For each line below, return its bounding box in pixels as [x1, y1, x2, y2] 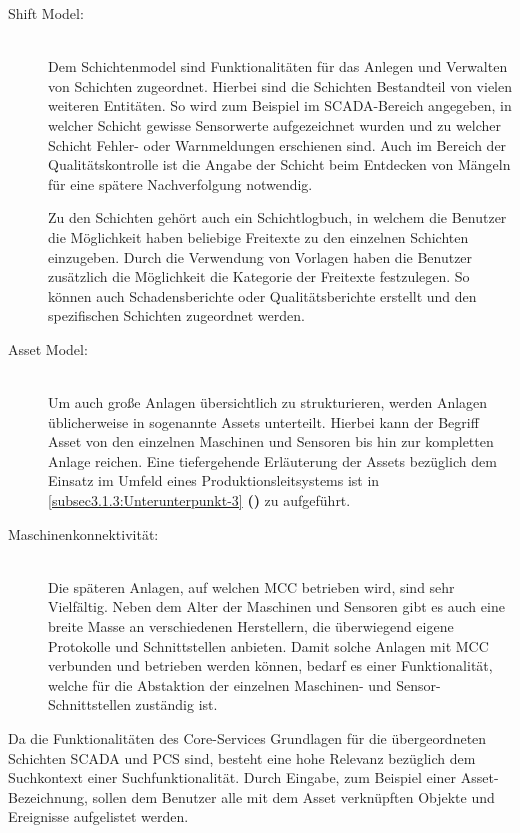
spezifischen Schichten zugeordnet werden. [48, 305, 305, 326]
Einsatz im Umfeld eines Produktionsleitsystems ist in [48, 470, 380, 491]
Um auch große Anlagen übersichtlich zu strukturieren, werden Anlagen [48, 392, 488, 413]
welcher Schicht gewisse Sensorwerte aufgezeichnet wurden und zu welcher [48, 114, 502, 135]
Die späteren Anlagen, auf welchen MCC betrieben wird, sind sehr [48, 576, 455, 597]
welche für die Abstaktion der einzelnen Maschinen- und [48, 674, 392, 695]
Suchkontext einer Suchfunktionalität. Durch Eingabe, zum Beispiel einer [8, 767, 457, 788]
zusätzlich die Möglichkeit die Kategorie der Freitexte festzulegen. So [48, 266, 470, 287]
